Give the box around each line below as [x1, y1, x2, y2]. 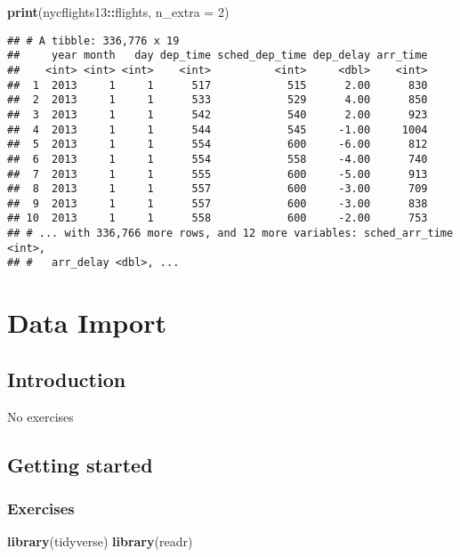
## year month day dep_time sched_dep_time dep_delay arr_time [7, 49, 428, 62]
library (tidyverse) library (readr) [7, 532, 193, 551]
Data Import [7, 304, 166, 341]
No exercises [7, 407, 74, 425]
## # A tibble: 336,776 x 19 [7, 34, 180, 47]
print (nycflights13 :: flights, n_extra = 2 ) [7, 3, 230, 20]
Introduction [7, 365, 126, 392]
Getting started [7, 450, 153, 478]
